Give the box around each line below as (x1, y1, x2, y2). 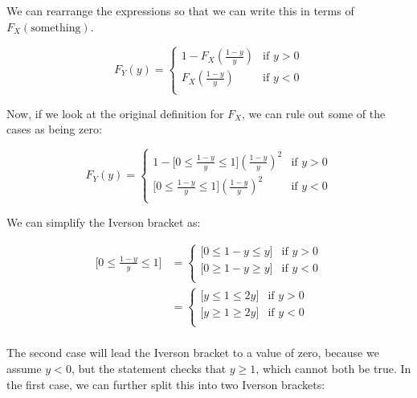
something (31, 22, 81, 34)
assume (6, 360, 42, 377)
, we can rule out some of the (241, 105, 386, 121)
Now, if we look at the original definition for (6, 105, 224, 121)
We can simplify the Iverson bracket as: (6, 213, 201, 230)
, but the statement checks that (71, 360, 227, 377)
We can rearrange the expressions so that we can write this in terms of (6, 2, 354, 18)
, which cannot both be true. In (256, 360, 411, 377)
